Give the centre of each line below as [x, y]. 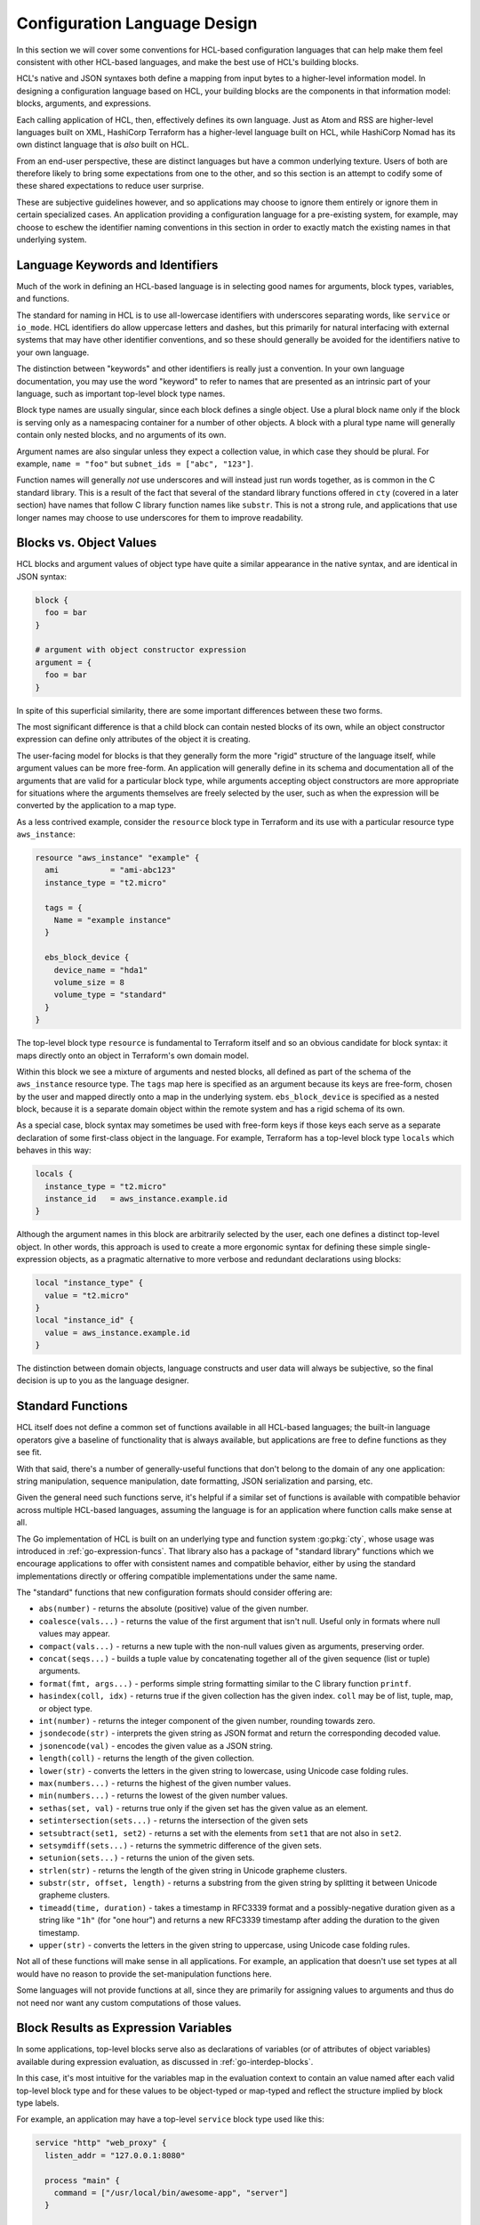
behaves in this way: [54, 1150]
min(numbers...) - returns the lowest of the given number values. [163, 1796]
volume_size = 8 [89, 982]
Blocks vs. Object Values [87, 543]
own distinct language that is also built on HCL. [103, 145]
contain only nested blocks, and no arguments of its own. [121, 435]
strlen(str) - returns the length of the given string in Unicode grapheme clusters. [193, 1870]
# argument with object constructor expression [140, 650]
